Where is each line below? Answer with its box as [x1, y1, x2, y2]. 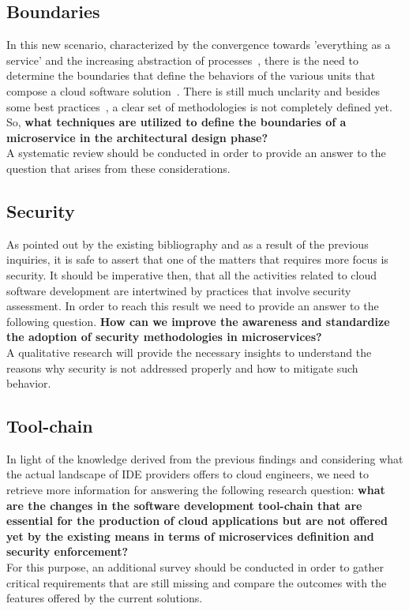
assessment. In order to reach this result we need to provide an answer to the [6, 298, 379, 314]
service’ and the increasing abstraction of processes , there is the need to [6, 51, 358, 68]
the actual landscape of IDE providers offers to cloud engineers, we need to [6, 466, 369, 482]
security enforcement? [6, 543, 129, 560]
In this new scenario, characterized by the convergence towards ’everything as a [6, 36, 391, 53]
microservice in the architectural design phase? [6, 129, 268, 145]
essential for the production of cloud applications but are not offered [6, 512, 388, 529]
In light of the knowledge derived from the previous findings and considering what [6, 450, 403, 467]
